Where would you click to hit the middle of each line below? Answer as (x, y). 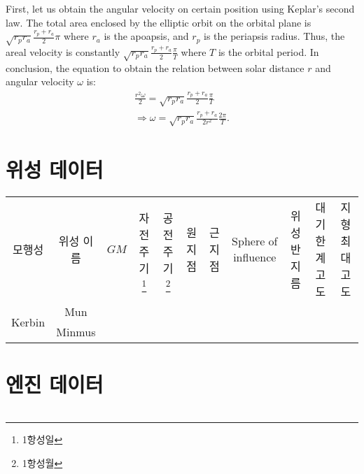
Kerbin (28, 322)
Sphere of (255, 241)
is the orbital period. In (268, 51)
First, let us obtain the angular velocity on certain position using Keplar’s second (180, 8)
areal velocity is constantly (63, 51)
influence (255, 257)
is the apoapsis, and (146, 36)
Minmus (76, 332)
